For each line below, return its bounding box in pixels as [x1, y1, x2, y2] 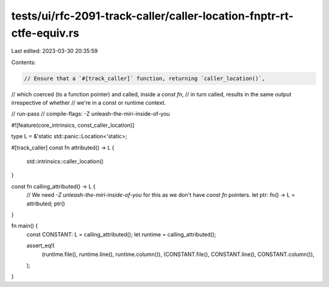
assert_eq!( [26, 242, 55, 249]
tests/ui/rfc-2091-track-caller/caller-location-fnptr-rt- [11, 9, 294, 23]
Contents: [11, 58, 36, 66]
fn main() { [11, 222, 38, 230]
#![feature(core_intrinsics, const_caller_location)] [11, 121, 135, 129]
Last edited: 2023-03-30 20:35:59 [11, 48, 98, 55]
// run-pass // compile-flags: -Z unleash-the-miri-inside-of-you [11, 110, 170, 118]
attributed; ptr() [26, 200, 65, 207]
